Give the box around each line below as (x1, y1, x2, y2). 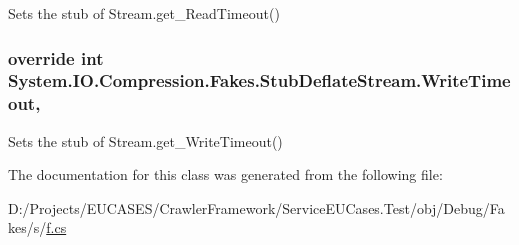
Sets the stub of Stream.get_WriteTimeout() (8, 130, 283, 151)
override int (8, 45, 104, 70)
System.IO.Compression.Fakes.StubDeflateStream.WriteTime (8, 68, 511, 93)
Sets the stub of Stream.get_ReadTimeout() (8, 3, 280, 23)
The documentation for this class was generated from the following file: (8, 164, 443, 185)
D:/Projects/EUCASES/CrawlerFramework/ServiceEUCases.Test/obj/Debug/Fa (8, 197, 505, 218)
